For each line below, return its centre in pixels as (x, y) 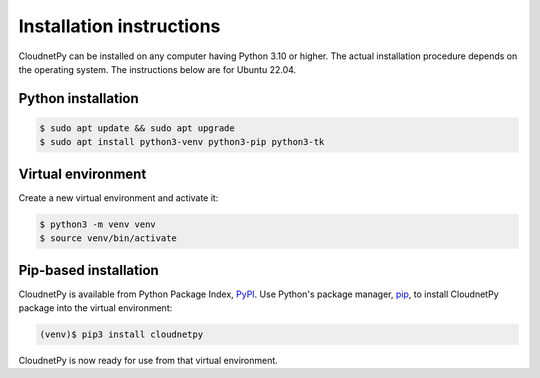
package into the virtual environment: (95, 308)
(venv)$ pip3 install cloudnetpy (121, 334)
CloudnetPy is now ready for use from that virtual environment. (148, 361)
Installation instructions (119, 26)
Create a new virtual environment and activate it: (118, 197)
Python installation (78, 98)
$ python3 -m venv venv (98, 224)
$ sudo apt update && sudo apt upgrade (137, 128)
